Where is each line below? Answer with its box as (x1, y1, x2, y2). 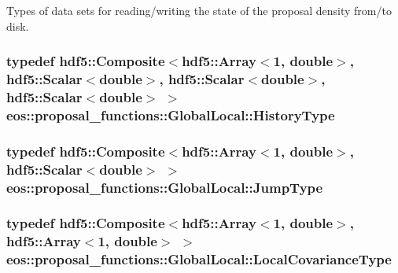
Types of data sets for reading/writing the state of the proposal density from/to (6, 2, 392, 18)
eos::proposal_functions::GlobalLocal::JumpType (6, 177, 323, 197)
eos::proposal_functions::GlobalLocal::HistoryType (6, 105, 335, 124)
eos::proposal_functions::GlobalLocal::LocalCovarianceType (6, 249, 392, 269)
